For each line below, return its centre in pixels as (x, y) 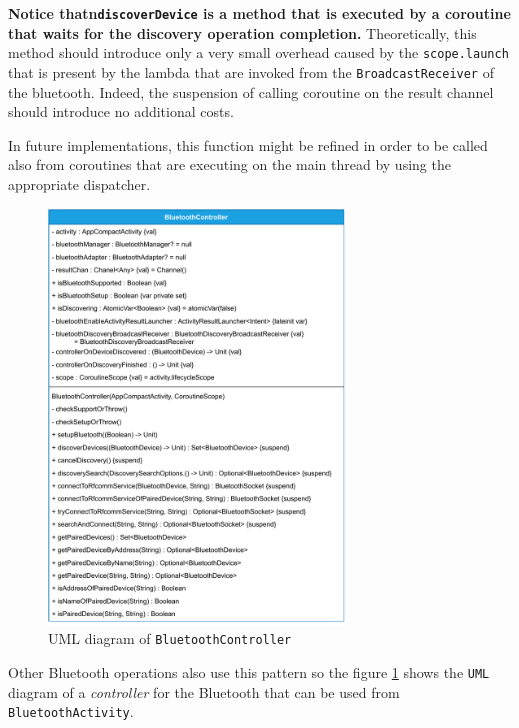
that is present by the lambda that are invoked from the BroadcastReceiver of (251, 71)
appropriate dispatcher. (79, 183)
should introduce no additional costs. (121, 111)
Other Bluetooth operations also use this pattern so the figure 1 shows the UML (249, 672)
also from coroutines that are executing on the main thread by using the (229, 164)
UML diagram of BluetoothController (170, 638)
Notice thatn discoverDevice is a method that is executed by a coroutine (259, 13)
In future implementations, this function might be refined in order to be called (248, 144)
